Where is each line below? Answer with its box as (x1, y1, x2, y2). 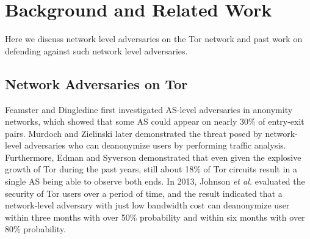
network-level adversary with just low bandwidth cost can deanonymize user (5, 199, 290, 211)
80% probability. (5, 222, 67, 235)
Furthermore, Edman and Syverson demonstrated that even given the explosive (5, 150, 301, 163)
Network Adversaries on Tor (5, 74, 188, 93)
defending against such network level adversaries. (5, 44, 188, 57)
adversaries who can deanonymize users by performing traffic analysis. (24, 139, 286, 152)
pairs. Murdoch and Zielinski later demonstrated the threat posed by (5, 127, 262, 139)
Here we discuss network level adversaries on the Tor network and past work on (5, 32, 303, 45)
